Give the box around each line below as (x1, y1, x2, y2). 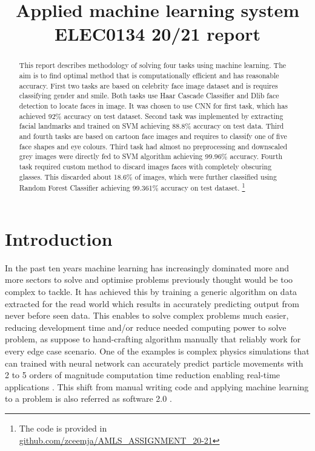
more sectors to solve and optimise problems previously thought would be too (5, 273, 293, 286)
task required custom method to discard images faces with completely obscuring (19, 161, 272, 171)
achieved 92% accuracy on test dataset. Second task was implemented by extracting (19, 110, 283, 121)
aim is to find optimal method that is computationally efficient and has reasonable (19, 70, 279, 81)
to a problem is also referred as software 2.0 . (5, 392, 172, 405)
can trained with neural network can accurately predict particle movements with (5, 356, 303, 369)
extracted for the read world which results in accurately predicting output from (5, 297, 299, 310)
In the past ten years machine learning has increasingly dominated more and (5, 261, 290, 274)
